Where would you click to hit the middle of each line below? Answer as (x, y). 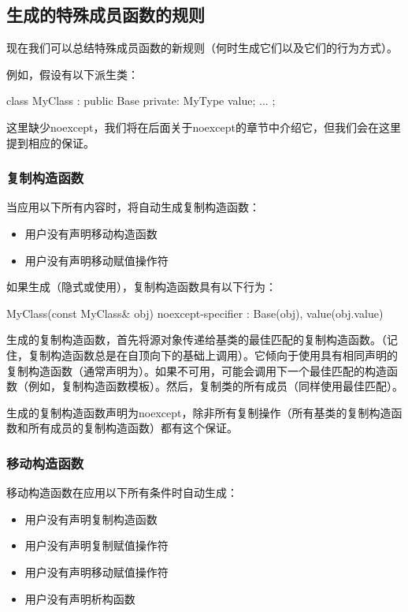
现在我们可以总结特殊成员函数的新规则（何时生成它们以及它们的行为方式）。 (202, 48)
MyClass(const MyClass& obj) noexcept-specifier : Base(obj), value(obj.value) (195, 313)
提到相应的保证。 (50, 142)
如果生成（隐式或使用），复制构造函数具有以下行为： (141, 287)
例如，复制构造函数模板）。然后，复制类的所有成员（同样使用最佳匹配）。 (215, 386)
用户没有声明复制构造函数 (91, 519)
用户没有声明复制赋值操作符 (96, 545)
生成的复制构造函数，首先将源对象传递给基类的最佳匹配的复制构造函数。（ (197, 340)
